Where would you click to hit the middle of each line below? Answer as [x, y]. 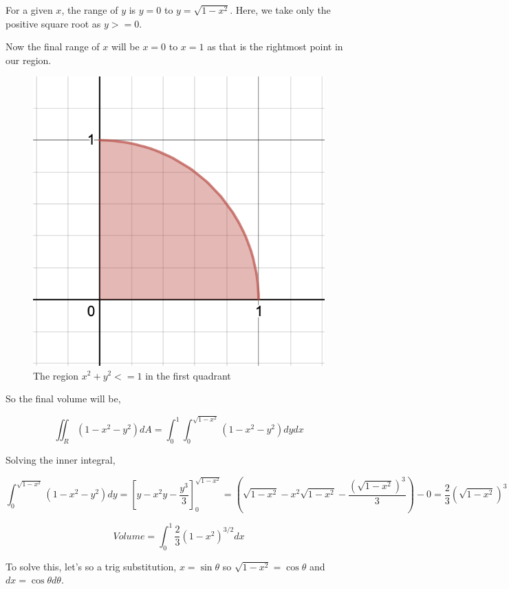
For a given [29, 10]
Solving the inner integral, [61, 460]
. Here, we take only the [280, 10]
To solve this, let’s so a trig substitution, [91, 566]
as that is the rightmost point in [275, 46]
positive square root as [53, 23]
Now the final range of [53, 46]
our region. [29, 60]
